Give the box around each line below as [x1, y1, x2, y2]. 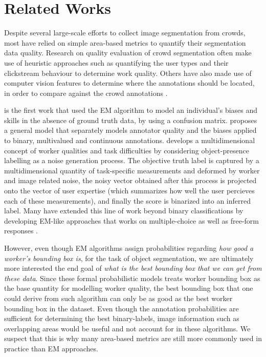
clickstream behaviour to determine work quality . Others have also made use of [4, 67, 252, 78]
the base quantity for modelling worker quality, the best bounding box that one [4, 283, 253, 293]
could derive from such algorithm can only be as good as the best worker [4, 292, 233, 303]
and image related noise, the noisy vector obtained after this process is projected [4, 175, 257, 186]
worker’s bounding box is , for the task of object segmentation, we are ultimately [4, 252, 254, 263]
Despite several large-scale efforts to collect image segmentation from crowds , [4, 27, 246, 38]
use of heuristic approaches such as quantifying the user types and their [4, 57, 229, 68]
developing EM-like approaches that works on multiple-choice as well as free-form [4, 215, 259, 226]
